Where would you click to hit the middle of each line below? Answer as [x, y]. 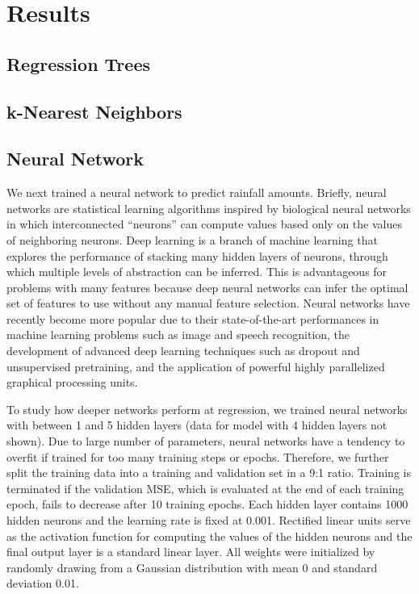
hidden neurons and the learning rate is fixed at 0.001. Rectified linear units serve [209, 520]
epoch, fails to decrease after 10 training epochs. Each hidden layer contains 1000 [207, 504]
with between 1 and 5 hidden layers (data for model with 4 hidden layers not [197, 425]
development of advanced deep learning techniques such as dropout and [183, 351]
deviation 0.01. [43, 583]
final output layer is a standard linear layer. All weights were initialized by [191, 552]
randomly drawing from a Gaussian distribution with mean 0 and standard [192, 567]
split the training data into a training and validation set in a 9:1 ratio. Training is [209, 473]
